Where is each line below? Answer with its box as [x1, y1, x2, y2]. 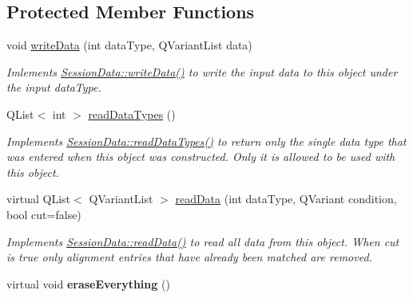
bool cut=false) [6, 206, 81, 222]
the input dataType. [6, 79, 101, 96]
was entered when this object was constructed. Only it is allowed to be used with [6, 148, 395, 165]
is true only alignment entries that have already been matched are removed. [6, 249, 372, 265]
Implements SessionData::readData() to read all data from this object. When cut [6, 233, 399, 249]
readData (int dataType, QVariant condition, [175, 190, 397, 207]
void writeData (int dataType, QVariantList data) [6, 37, 252, 53]
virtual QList [6, 190, 71, 207]
